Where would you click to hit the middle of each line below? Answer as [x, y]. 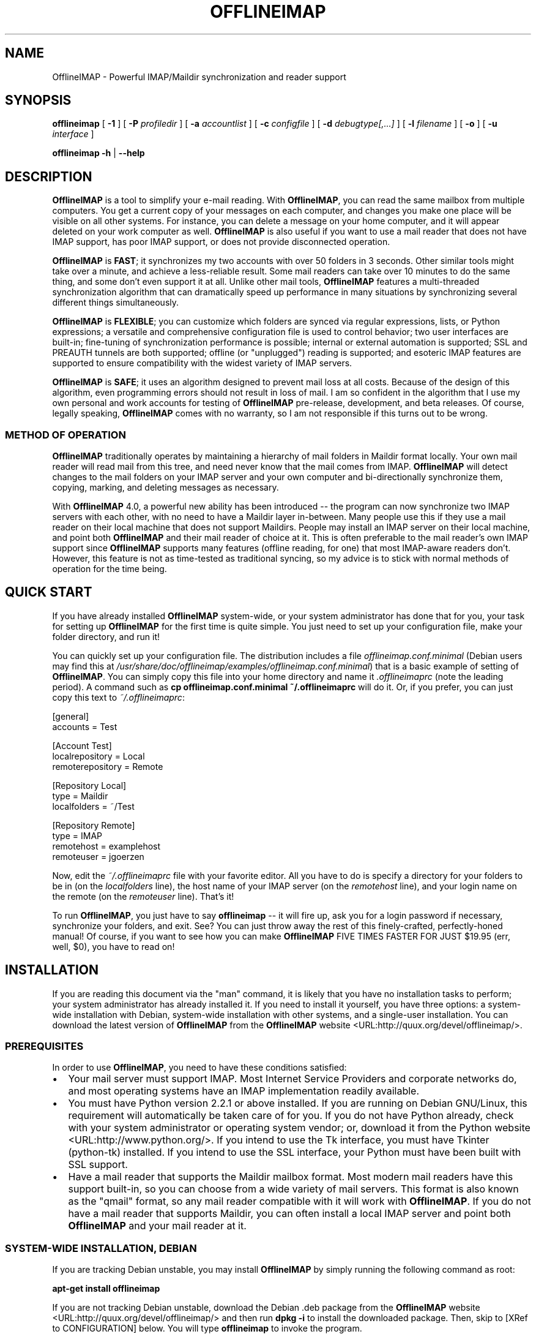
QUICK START [49, 592]
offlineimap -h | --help [99, 153]
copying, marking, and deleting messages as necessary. [166, 488]
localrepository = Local [99, 756]
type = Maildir [80, 796]
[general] [71, 716]
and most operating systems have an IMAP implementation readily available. [244, 1091]
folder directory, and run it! [106, 636]
